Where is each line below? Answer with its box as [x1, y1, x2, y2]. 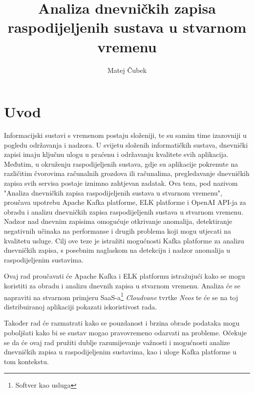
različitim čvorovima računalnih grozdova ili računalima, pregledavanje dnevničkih [4, 168, 250, 178]
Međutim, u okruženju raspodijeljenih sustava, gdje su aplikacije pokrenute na [4, 158, 238, 169]
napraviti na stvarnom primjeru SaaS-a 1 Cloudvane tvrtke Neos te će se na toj [4, 290, 238, 302]
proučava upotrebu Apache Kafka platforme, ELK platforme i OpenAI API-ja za [4, 197, 246, 207]
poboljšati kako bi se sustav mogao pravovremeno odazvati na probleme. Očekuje [4, 327, 247, 337]
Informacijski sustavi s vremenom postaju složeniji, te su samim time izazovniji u [4, 130, 247, 140]
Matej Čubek [107, 65, 147, 75]
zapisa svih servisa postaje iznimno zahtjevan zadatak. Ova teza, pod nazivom [4, 178, 238, 188]
